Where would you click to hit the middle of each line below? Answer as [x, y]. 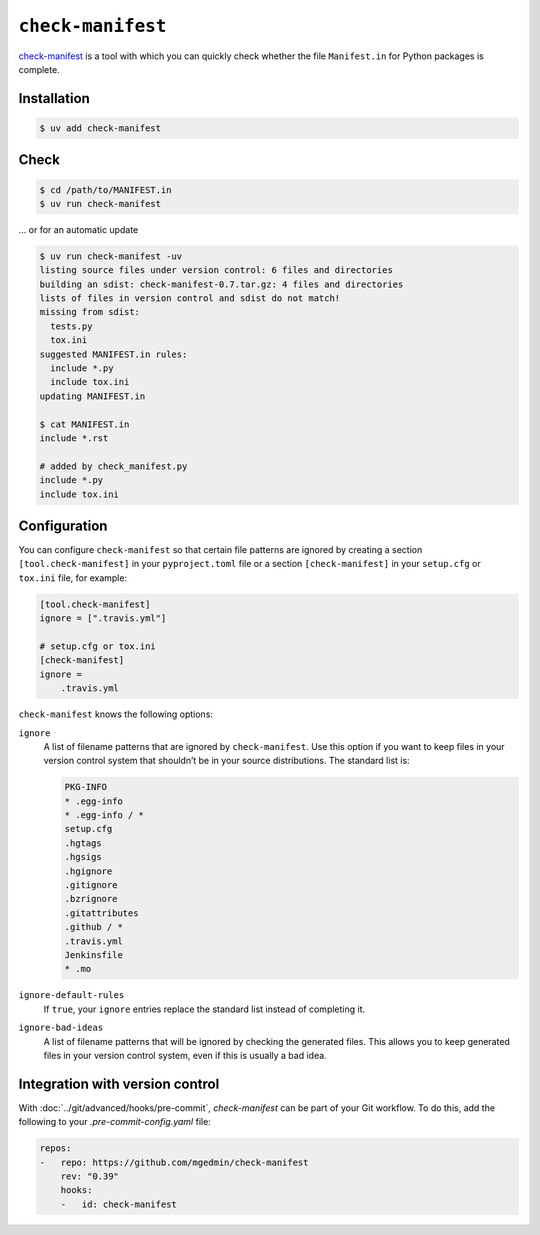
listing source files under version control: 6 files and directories [216, 270]
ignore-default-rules [71, 995]
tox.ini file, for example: [73, 577]
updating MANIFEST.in [92, 396]
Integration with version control [119, 1083]
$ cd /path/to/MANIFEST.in [105, 189]
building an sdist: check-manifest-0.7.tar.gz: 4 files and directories [221, 284]
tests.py [71, 326]
